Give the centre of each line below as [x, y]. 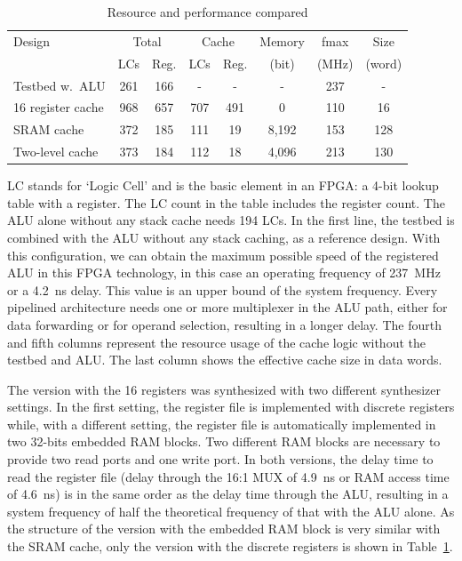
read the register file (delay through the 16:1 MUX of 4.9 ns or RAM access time [228, 476]
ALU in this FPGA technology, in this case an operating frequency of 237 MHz [224, 272]
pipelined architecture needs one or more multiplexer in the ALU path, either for [227, 307]
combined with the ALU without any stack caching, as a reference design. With [224, 237]
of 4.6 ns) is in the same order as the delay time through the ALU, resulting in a [228, 494]
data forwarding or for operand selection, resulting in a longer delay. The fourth [224, 324]
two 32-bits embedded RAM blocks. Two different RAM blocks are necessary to [224, 441]
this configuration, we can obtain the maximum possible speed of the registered [223, 255]
